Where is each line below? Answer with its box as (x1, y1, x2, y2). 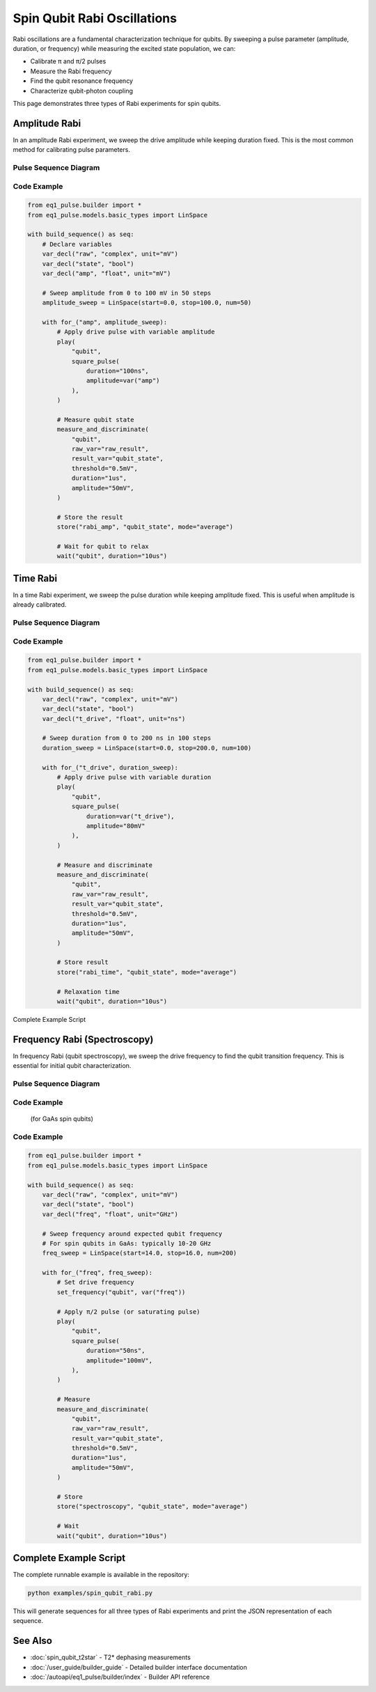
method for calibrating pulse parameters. (13, 146, 130, 154)
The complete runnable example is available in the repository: (13, 1571, 189, 1579)
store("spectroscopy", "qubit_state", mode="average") (56, 1503, 249, 1511)
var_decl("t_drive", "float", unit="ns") (42, 715, 186, 722)
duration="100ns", (86, 366, 149, 375)
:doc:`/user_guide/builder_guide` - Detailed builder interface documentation (30, 1663, 247, 1671)
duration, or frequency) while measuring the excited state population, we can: (13, 44, 236, 52)
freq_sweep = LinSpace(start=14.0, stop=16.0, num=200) (42, 1249, 237, 1257)
